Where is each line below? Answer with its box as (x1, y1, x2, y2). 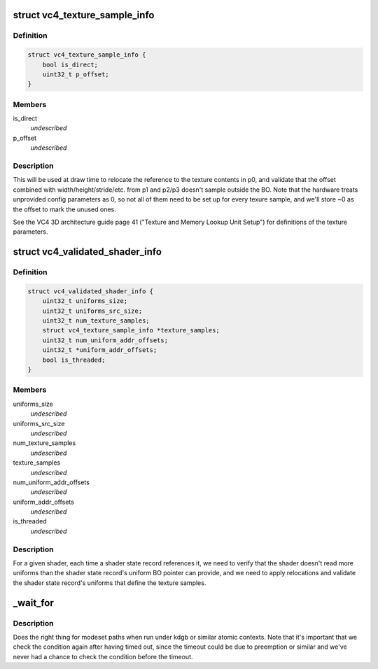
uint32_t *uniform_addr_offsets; (42, 346, 157, 354)
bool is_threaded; (42, 355, 106, 364)
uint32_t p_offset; (42, 70, 110, 78)
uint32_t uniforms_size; (42, 297, 128, 305)
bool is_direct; (42, 60, 98, 69)
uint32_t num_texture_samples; (42, 317, 150, 325)
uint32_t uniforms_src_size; (42, 307, 143, 315)
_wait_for (13, 597, 54, 609)
